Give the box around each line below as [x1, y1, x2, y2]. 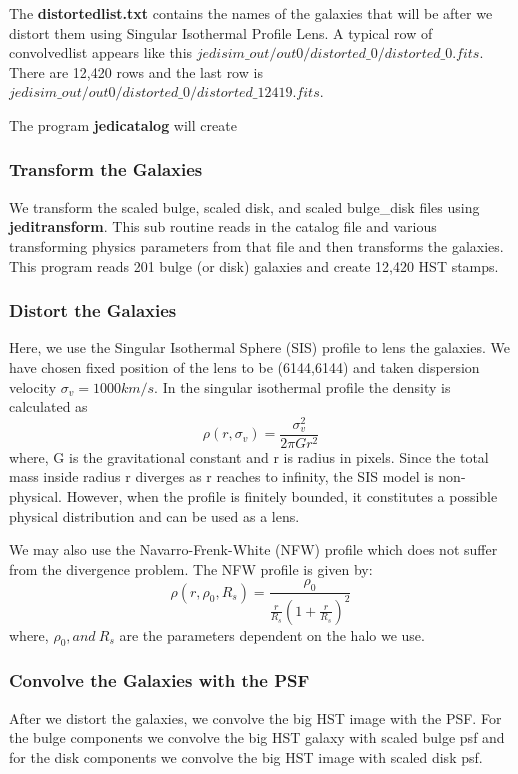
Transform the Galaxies [9, 157, 203, 182]
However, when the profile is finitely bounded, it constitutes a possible [66, 486, 498, 507]
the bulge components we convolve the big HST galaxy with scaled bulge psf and [9, 727, 505, 748]
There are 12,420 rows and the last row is [9, 61, 263, 82]
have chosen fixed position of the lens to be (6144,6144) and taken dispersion [9, 356, 480, 377]
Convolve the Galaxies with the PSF [9, 668, 310, 693]
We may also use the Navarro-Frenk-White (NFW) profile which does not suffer [9, 539, 498, 560]
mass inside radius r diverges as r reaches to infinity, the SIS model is [9, 466, 434, 487]
